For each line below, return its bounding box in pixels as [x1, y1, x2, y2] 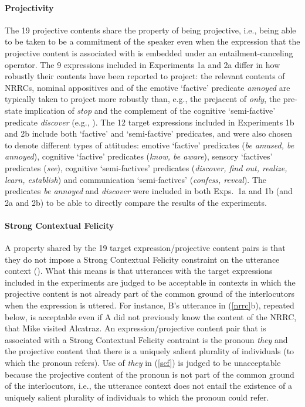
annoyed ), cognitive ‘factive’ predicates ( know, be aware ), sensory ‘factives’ [5, 150, 273, 162]
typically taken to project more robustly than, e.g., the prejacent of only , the [5, 93, 281, 105]
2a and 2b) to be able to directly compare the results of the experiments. [5, 196, 267, 208]
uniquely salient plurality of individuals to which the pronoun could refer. [5, 391, 269, 403]
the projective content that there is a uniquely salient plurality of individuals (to [5, 345, 294, 357]
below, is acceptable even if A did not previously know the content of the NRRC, [5, 310, 297, 323]
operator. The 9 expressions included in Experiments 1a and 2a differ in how [5, 58, 280, 70]
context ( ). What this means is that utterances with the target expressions [5, 264, 273, 277]
